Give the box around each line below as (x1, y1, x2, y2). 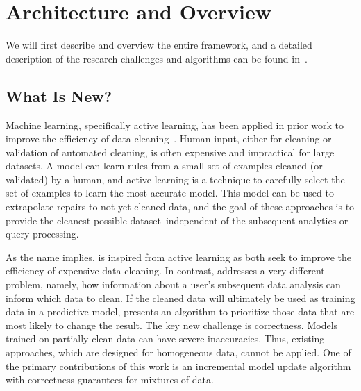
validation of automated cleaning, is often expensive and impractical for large (6, 144, 335, 159)
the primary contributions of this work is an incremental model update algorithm (6, 358, 351, 373)
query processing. (6, 226, 79, 241)
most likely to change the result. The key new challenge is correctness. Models (6, 317, 338, 332)
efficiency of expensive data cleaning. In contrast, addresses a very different (6, 263, 325, 278)
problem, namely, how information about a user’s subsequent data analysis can (6, 277, 341, 292)
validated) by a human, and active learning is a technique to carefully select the (6, 172, 345, 186)
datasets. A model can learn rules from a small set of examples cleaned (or (6, 158, 323, 173)
